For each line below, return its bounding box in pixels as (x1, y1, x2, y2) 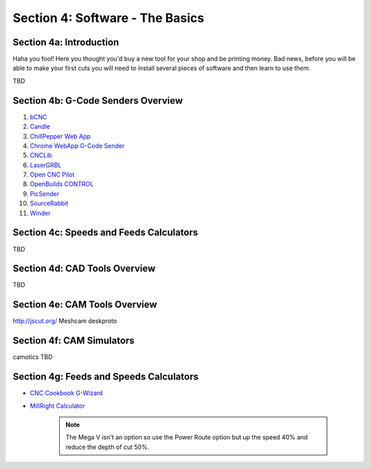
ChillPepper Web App (30, 132, 91, 140)
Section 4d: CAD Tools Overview (12, 263, 156, 275)
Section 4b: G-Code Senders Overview (12, 95, 183, 106)
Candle (30, 122, 51, 130)
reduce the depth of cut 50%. (65, 443, 150, 451)
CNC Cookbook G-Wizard (30, 389, 103, 398)
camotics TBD (12, 353, 53, 361)
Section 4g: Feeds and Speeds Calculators (12, 371, 199, 382)
